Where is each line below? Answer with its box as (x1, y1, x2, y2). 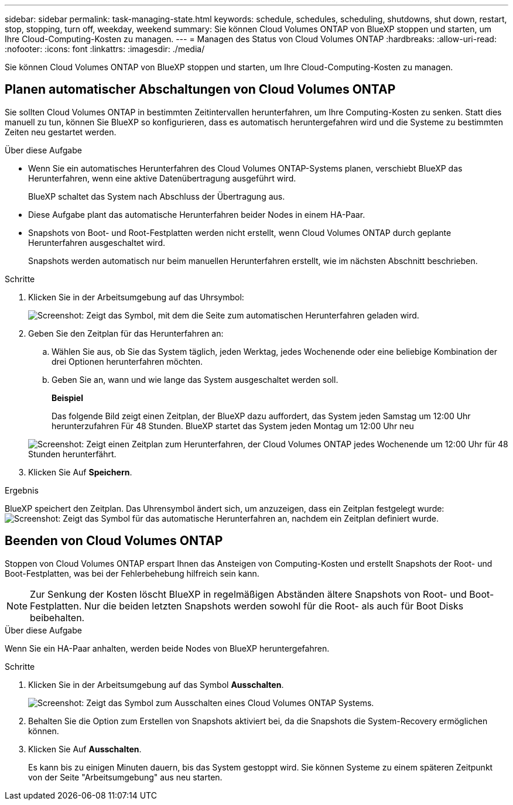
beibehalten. (30, 611, 85, 624)
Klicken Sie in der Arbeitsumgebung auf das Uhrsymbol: (28, 292, 244, 302)
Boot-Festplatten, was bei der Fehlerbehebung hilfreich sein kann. (5, 568, 259, 578)
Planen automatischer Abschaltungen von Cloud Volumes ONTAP (5, 82, 396, 97)
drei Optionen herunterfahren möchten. (52, 356, 203, 366)
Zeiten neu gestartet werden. (5, 126, 117, 137)
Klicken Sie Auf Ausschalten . (28, 744, 142, 754)
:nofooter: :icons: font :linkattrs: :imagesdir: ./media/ (5, 44, 205, 54)
